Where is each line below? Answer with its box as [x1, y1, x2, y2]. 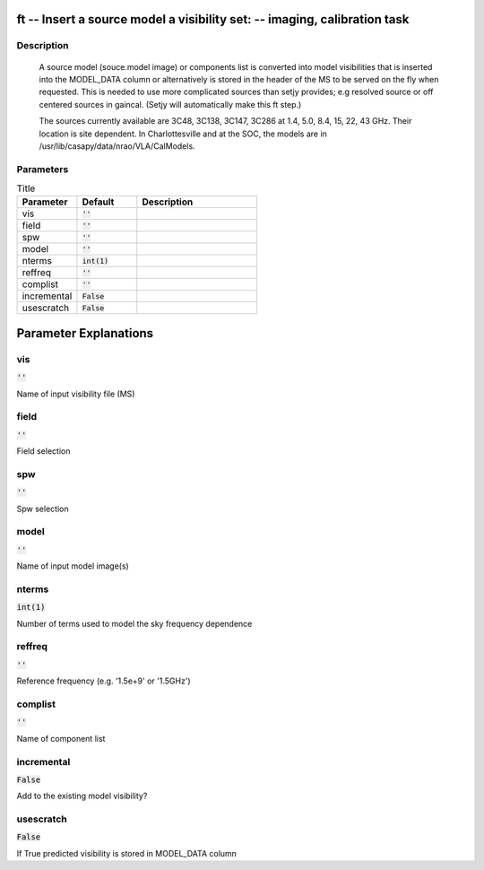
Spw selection [16, 503, 69, 514]
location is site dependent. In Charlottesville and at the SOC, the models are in [39, 128, 327, 139]
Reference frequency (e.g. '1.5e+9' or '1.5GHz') [16, 675, 192, 686]
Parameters [16, 162, 69, 175]
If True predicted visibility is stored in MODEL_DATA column [16, 848, 238, 858]
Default [82, 196, 115, 208]
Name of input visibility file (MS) [16, 388, 135, 399]
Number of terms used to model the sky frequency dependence [16, 618, 253, 629]
